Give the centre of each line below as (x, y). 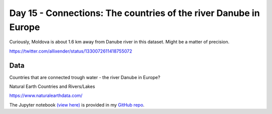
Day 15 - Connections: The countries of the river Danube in (135, 13)
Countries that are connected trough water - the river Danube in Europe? (85, 77)
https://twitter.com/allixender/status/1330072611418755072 (71, 51)
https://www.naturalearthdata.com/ (46, 95)
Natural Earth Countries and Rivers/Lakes (52, 86)
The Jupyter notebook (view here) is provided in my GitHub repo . (77, 104)
